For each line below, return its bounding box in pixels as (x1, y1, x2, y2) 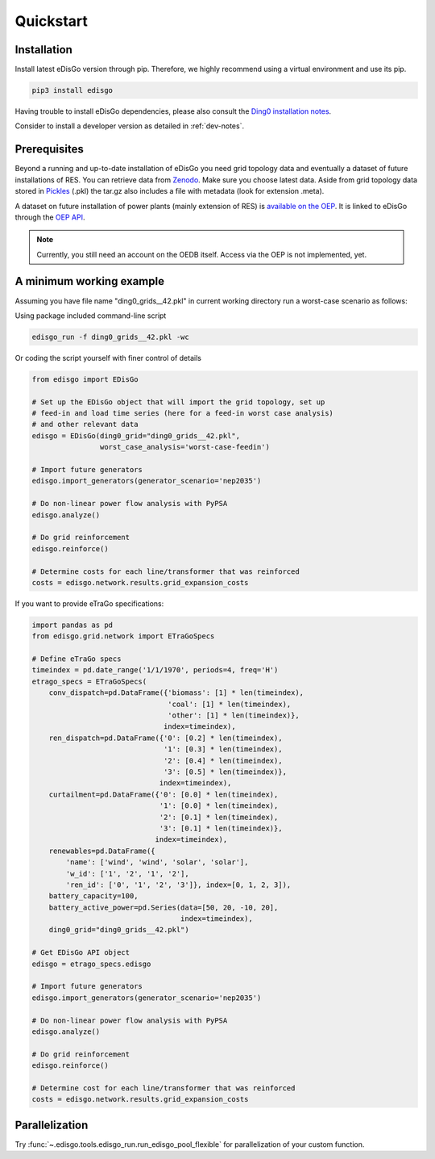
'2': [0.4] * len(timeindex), (163, 755, 283, 765)
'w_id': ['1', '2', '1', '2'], (65, 868, 189, 878)
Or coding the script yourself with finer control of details (14, 353, 201, 362)
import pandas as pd (31, 620, 113, 630)
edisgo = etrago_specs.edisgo (31, 959, 151, 969)
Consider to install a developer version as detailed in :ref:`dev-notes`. (14, 121, 245, 131)
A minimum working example (14, 274, 165, 288)
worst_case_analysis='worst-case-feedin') (99, 442, 270, 452)
